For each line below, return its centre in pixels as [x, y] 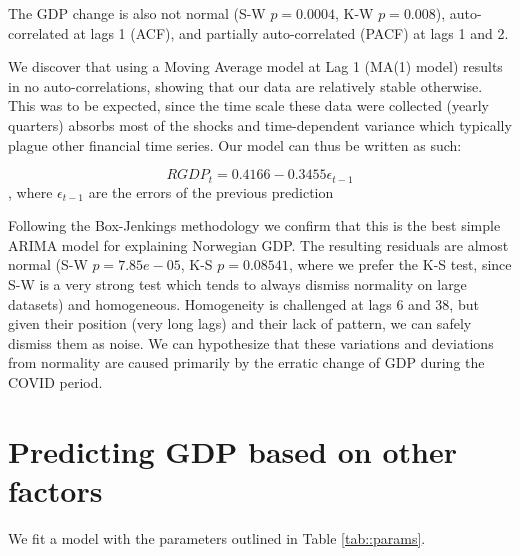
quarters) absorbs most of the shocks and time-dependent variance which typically [260, 124]
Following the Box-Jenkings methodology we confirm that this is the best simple [254, 225]
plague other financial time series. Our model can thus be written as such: [235, 144]
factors [55, 489]
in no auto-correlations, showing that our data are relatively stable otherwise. [245, 85]
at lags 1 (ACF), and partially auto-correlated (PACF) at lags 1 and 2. [291, 32]
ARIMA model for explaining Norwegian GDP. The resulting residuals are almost [258, 244]
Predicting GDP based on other [232, 450]
